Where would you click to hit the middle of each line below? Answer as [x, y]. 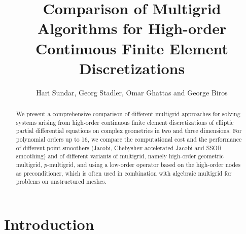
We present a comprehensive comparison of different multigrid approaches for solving [128, 114]
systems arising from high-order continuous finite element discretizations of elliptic [125, 122]
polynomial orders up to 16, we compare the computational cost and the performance [129, 139]
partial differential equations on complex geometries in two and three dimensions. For [129, 131]
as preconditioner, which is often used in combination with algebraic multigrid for [124, 173]
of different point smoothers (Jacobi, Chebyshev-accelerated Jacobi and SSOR [119, 147]
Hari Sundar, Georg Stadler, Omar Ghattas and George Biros [132, 92]
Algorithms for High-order [132, 28]
